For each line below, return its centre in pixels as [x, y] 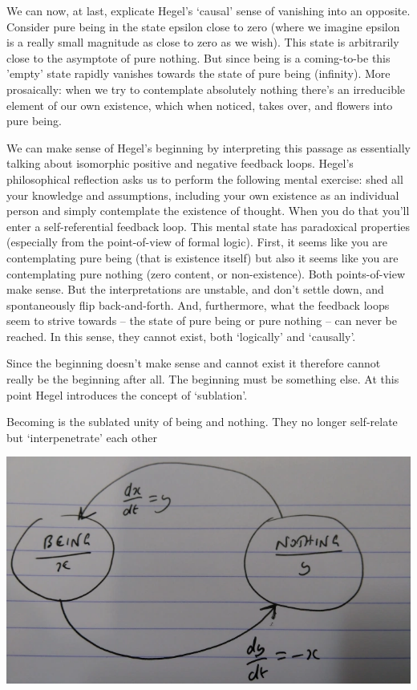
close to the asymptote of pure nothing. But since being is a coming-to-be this [198, 57]
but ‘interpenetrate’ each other [82, 437]
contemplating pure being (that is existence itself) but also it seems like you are [202, 257]
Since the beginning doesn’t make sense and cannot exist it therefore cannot [194, 363]
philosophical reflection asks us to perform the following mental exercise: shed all [205, 179]
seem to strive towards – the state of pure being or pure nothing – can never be [202, 321]
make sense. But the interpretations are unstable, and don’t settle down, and [195, 289]
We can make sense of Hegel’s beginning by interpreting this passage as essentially [208, 147]
